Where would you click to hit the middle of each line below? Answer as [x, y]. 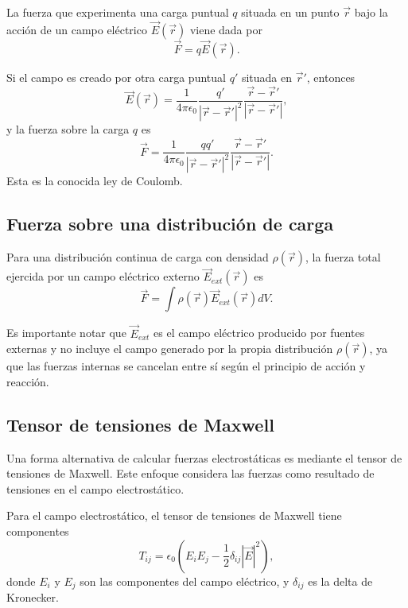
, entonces [331, 77]
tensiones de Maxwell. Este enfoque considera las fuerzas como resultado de [190, 473]
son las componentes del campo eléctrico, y [185, 581]
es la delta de [340, 581]
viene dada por [226, 29]
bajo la [371, 12]
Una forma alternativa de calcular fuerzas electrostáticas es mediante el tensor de [204, 457]
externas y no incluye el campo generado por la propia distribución [170, 349]
